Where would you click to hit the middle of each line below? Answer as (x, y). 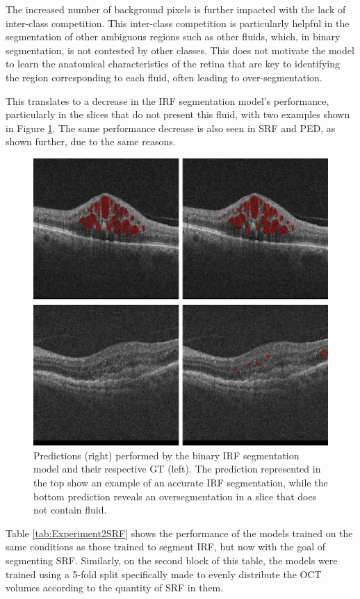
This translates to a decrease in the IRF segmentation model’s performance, (167, 100)
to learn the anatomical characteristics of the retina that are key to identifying (173, 64)
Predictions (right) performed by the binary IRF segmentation (166, 455)
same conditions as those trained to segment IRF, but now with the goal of (166, 547)
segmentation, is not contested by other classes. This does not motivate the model (180, 50)
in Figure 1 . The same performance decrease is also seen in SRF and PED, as (171, 128)
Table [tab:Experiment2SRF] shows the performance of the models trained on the (179, 533)
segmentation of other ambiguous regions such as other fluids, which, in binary (173, 36)
